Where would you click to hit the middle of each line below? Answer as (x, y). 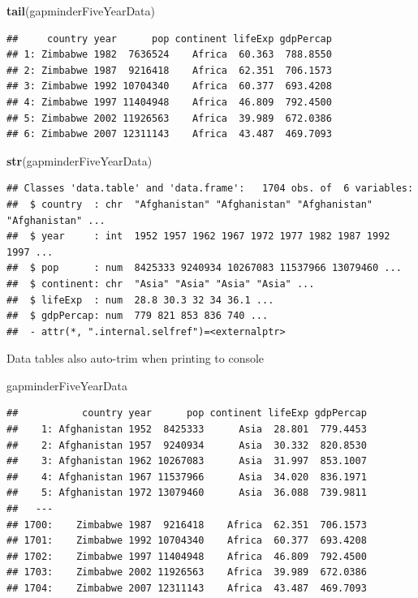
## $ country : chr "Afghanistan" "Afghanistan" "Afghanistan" (190, 204)
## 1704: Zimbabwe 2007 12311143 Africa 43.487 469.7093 (187, 588)
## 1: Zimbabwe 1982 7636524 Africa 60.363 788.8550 (169, 55)
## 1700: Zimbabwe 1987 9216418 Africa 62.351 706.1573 (187, 525)
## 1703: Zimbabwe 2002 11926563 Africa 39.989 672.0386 (187, 572)
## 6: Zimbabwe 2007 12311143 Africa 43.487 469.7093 (169, 134)
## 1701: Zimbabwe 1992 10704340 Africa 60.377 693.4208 (187, 541)
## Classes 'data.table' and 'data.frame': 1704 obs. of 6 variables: (210, 189)
